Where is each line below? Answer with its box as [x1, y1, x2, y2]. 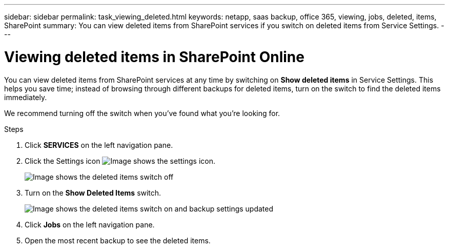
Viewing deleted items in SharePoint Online [4, 48, 304, 66]
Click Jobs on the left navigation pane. [25, 220, 155, 229]
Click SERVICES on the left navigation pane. [25, 140, 173, 149]
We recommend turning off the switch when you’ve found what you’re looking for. [4, 108, 280, 118]
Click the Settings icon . [25, 156, 215, 165]
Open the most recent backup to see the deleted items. [25, 236, 211, 245]
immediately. [4, 92, 47, 102]
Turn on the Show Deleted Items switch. [25, 188, 161, 197]
